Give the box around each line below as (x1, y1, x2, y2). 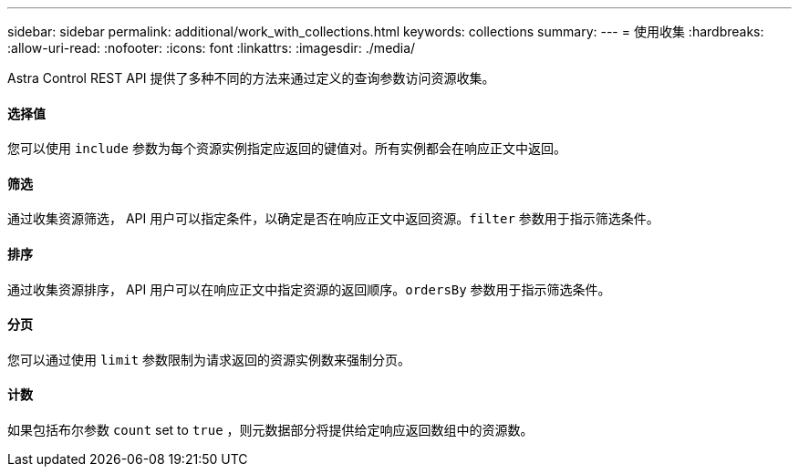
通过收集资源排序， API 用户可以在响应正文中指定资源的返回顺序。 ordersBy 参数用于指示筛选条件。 (7, 281, 611, 297)
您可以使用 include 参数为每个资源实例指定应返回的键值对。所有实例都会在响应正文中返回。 (7, 140, 566, 157)
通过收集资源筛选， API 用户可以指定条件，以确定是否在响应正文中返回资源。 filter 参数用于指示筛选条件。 (7, 211, 659, 227)
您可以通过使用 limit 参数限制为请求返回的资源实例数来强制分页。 (7, 351, 411, 367)
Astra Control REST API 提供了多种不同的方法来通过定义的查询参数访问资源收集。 (7, 70, 495, 86)
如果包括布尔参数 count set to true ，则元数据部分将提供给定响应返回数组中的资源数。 (7, 422, 534, 438)
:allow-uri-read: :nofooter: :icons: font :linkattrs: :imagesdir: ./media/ (7, 40, 416, 56)
